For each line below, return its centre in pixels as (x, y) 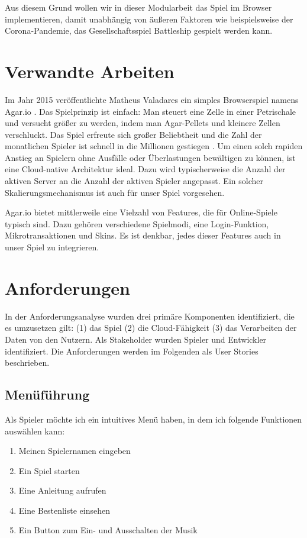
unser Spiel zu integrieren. (52, 247)
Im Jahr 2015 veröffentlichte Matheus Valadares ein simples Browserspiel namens (152, 99)
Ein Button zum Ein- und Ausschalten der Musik (108, 530)
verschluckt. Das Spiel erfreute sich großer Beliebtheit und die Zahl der (133, 134)
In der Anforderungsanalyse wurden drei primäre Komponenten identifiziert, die (150, 316)
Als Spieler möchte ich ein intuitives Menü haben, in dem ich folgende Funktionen (153, 419)
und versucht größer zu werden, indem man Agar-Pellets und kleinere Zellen (143, 123)
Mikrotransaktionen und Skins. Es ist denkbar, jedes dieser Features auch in (143, 235)
